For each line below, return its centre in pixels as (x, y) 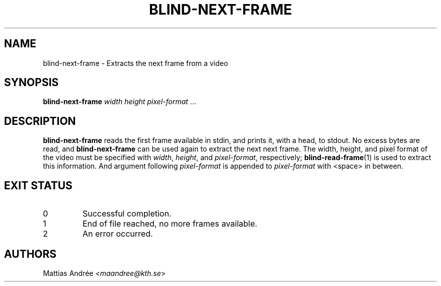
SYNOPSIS (31, 83)
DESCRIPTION (40, 121)
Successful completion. (127, 214)
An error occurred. (118, 234)
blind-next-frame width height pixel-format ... (120, 102)
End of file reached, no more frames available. (170, 224)
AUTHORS (30, 254)
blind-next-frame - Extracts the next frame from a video (135, 63)
